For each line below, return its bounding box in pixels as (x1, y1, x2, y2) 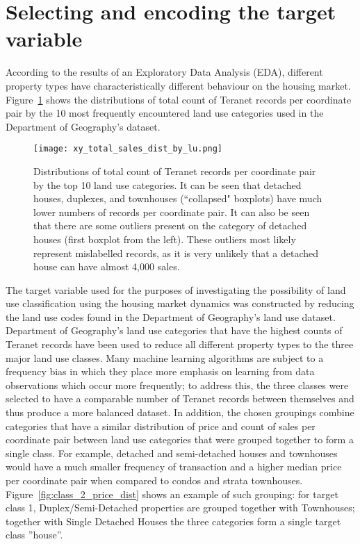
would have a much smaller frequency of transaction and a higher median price (6, 459, 342, 474)
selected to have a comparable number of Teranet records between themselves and (6, 391, 354, 406)
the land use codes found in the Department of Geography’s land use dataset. (6, 309, 336, 324)
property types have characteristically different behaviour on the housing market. (6, 78, 351, 92)
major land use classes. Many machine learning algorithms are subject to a (6, 350, 324, 365)
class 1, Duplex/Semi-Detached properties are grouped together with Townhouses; (6, 500, 355, 515)
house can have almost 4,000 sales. (33, 259, 180, 274)
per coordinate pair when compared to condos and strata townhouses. (6, 473, 303, 487)
